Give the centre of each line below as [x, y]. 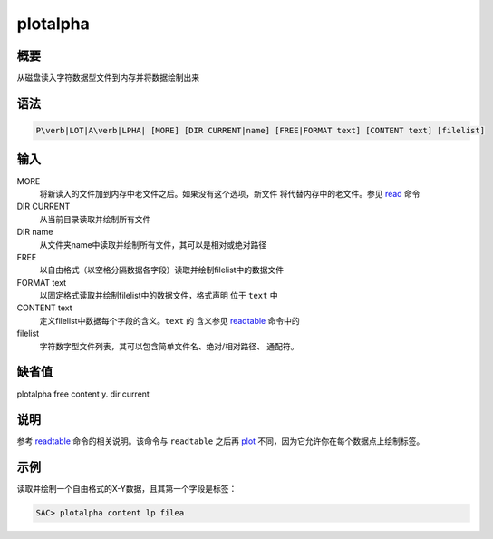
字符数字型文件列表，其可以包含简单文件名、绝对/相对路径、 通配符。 [169, 346]
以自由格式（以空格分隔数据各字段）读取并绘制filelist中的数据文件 [162, 270]
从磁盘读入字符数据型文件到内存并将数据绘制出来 [108, 78]
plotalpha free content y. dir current [83, 394]
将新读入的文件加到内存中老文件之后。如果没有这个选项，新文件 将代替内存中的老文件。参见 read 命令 [230, 193]
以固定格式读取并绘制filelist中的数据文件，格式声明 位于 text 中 [159, 296]
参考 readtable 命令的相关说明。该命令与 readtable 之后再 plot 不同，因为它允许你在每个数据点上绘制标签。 [221, 441]
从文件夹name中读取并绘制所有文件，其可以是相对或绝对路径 [153, 244]
